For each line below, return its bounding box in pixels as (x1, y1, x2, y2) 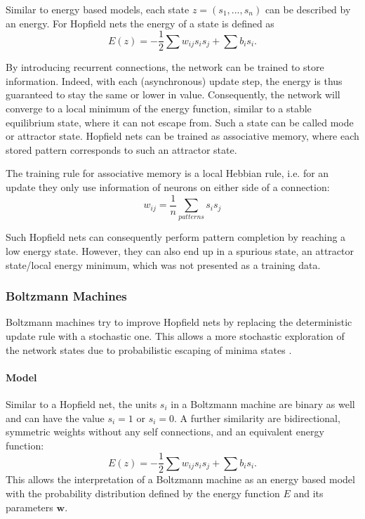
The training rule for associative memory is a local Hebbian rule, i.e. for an (6, 166, 329, 180)
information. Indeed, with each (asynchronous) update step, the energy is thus (6, 73, 343, 88)
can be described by (265, 2, 351, 16)
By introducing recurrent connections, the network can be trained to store (6, 60, 324, 74)
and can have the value (6, 410, 105, 425)
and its (293, 486, 324, 500)
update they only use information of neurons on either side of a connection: (6, 180, 330, 194)
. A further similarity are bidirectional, (174, 410, 340, 425)
